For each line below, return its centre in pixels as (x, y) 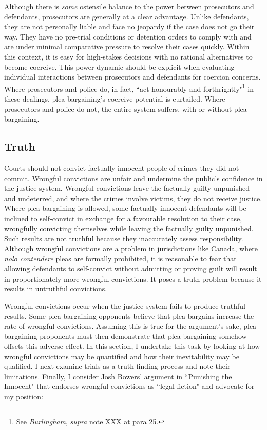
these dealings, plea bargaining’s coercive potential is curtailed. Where (115, 99)
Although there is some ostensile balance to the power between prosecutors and (129, 6)
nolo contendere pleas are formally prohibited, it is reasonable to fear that (120, 258)
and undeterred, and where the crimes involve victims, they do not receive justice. (133, 198)
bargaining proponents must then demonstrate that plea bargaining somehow (126, 336)
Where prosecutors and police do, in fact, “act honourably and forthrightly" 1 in (129, 88)
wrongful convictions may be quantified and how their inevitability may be (122, 356)
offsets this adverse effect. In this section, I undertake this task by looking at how (132, 346)
